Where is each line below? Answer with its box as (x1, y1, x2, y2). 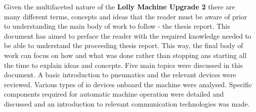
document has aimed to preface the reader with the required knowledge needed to (4, 30, 252, 41)
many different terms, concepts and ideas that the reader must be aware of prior (4, 11, 247, 21)
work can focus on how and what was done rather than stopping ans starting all (4, 50, 247, 60)
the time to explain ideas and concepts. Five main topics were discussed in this (4, 59, 243, 70)
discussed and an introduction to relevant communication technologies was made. (4, 98, 250, 109)
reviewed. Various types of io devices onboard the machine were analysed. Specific (4, 79, 252, 89)
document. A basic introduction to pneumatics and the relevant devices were (4, 69, 236, 80)
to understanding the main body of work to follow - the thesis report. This (4, 21, 230, 31)
